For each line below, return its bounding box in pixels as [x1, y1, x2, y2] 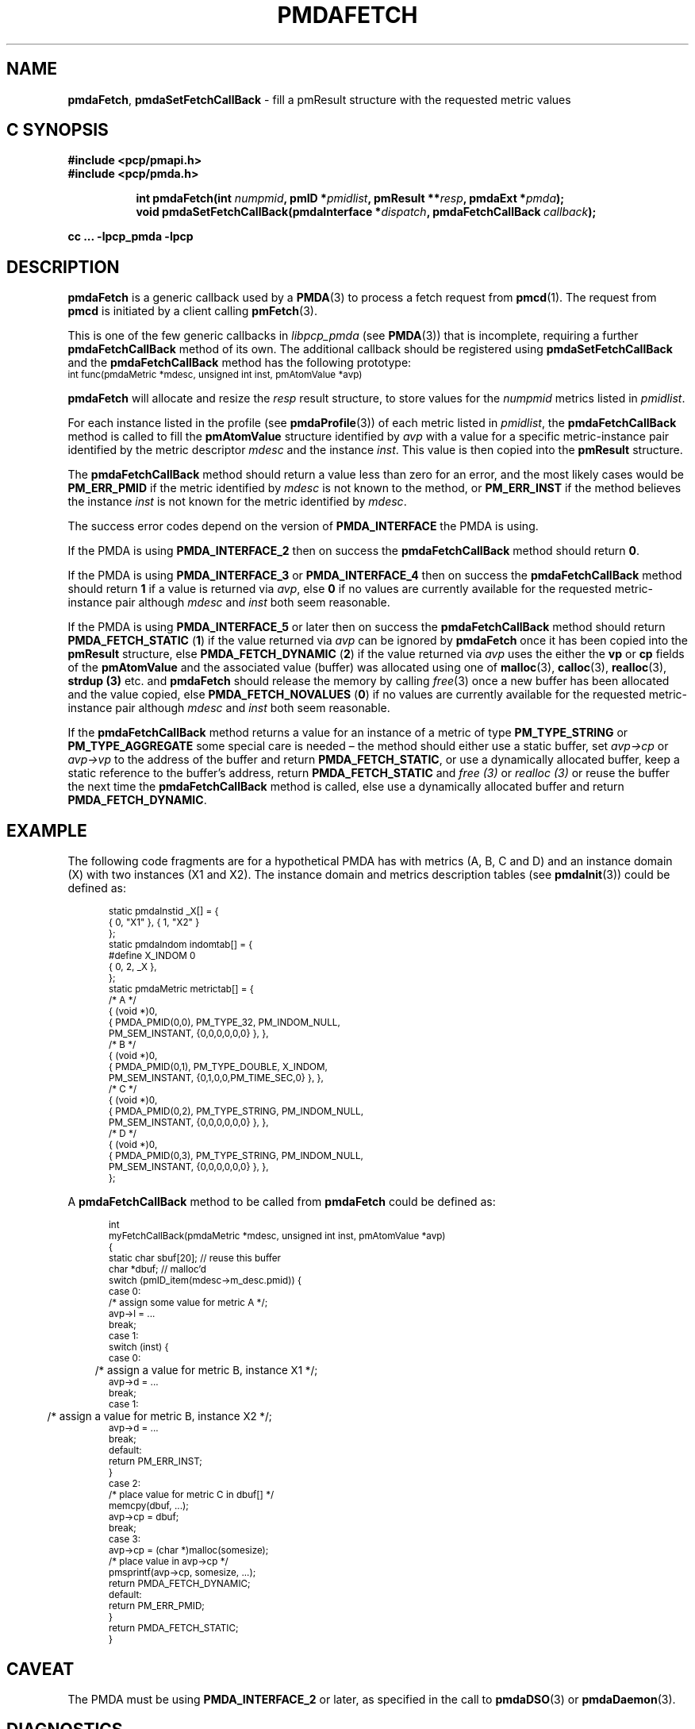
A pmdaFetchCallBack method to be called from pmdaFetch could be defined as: [67, 1195, 496, 1209]
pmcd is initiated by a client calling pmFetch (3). [67, 304, 317, 318]
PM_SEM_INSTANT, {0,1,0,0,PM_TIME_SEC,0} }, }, [109, 1072, 324, 1084]
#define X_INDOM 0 [109, 950, 196, 962]
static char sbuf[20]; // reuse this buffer [109, 1253, 281, 1265]
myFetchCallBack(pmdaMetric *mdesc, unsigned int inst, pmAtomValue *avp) [109, 1230, 446, 1242]
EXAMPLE [6, 820, 87, 841]
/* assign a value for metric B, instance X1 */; [94, 1364, 318, 1377]
